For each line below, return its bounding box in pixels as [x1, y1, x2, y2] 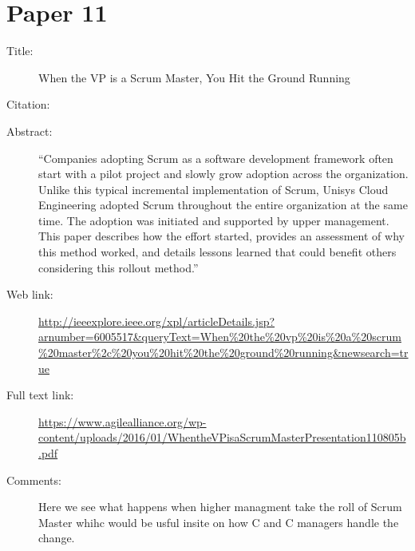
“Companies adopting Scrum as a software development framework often [38, 149, 393, 166]
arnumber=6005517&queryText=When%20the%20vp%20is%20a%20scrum [38, 328, 401, 345]
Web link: [6, 286, 53, 303]
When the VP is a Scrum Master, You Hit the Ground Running [38, 69, 350, 85]
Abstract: [6, 122, 53, 139]
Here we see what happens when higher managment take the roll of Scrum [38, 498, 402, 515]
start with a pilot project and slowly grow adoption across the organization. [38, 165, 409, 182]
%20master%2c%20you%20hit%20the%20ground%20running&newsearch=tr [38, 344, 409, 361]
